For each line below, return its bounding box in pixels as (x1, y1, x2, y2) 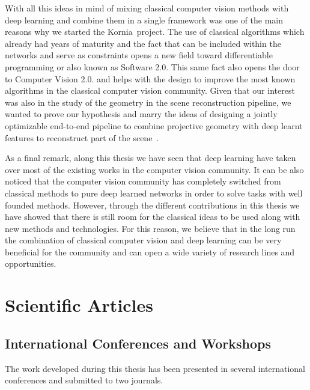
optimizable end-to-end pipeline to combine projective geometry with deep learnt (5, 119, 303, 132)
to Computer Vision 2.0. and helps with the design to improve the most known (5, 72, 296, 85)
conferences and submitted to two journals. (5, 374, 163, 386)
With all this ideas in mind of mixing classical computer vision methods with (5, 2, 289, 14)
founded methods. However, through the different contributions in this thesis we (5, 198, 300, 211)
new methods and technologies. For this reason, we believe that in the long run (5, 222, 296, 234)
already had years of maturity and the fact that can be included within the (5, 37, 281, 49)
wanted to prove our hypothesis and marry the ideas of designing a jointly (5, 108, 278, 120)
